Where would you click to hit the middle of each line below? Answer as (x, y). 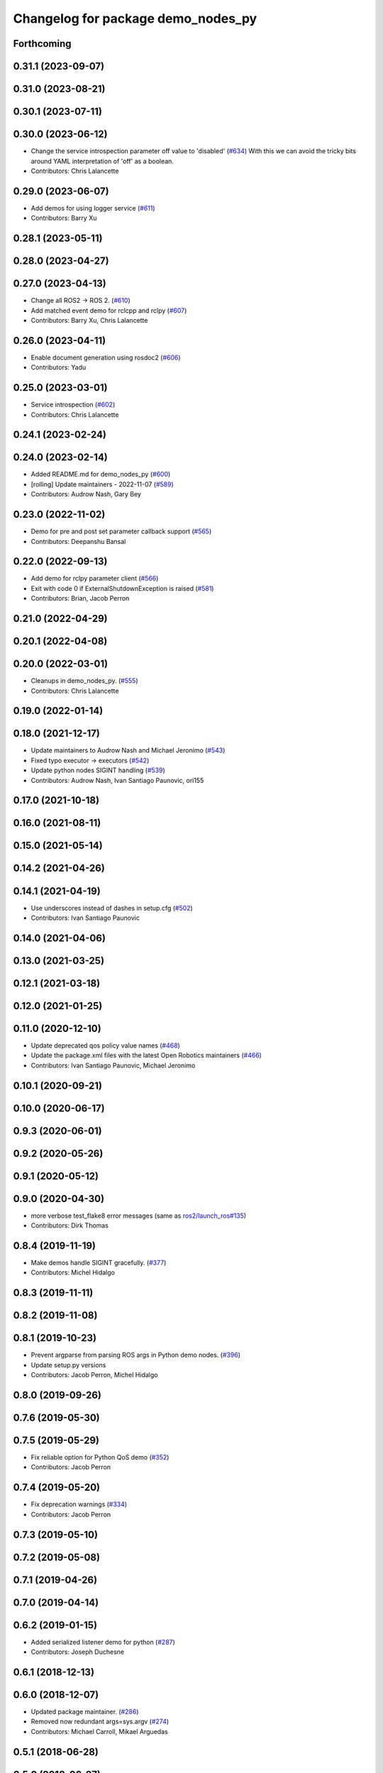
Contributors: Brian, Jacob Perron (80, 599)
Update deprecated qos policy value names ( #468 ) (105, 1045)
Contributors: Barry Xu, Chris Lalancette (89, 320)
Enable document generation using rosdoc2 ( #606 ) (106, 357)
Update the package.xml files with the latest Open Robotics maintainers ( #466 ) (146, 1055)
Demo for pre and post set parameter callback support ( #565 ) (121, 531)
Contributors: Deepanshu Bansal (78, 541)
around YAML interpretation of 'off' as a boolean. (102, 161)
